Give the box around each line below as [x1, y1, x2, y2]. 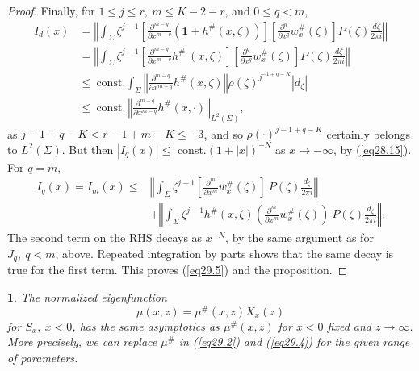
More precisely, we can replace [7, 333, 157, 350]
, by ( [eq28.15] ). [333, 140, 412, 157]
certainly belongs [326, 125, 411, 142]
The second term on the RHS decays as [7, 229, 203, 246]
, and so [203, 125, 243, 142]
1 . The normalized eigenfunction [7, 289, 167, 306]
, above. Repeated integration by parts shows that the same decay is [55, 244, 394, 261]
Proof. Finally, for [7, 2, 95, 19]
